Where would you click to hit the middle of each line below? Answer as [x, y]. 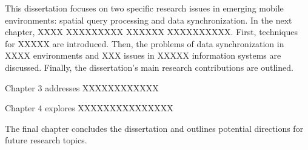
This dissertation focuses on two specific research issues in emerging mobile [144, 8]
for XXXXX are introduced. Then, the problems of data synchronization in [145, 43]
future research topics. [46, 140]
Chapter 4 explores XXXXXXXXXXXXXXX [89, 108]
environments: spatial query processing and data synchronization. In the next [149, 20]
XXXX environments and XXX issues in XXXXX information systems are [143, 55]
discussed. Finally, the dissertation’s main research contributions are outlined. [149, 67]
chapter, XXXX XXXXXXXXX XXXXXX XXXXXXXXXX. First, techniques [152, 32]
